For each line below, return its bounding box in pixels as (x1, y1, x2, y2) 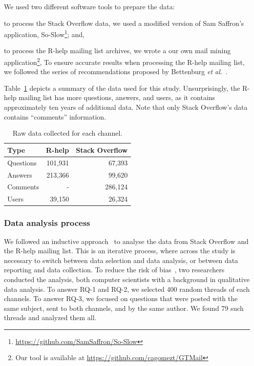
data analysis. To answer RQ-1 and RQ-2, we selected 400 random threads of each (4, 284, 250, 294)
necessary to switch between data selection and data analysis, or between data (4, 255, 238, 265)
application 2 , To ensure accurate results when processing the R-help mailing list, (4, 56, 245, 67)
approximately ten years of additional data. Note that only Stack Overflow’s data (4, 102, 248, 112)
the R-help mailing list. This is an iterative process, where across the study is (4, 245, 235, 256)
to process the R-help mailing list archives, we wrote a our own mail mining (4, 45, 231, 56)
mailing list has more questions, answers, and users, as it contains (19, 92, 215, 102)
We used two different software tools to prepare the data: (4, 1, 175, 11)
